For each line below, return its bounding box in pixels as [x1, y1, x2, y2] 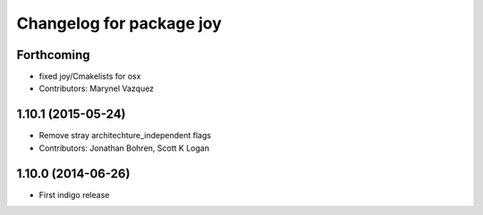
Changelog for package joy [16, 13, 223, 33]
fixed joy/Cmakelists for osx [38, 71, 141, 82]
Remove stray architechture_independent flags [38, 130, 212, 141]
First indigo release [38, 189, 110, 200]
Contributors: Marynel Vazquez [38, 83, 155, 94]
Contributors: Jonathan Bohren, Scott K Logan [38, 143, 210, 153]
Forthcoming [16, 47, 90, 62]
